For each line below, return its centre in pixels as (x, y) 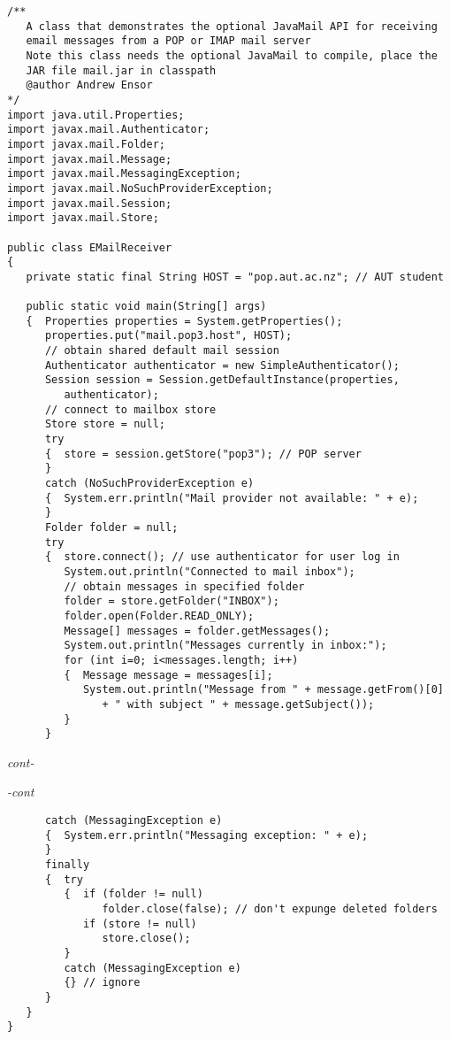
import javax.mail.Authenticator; (109, 130)
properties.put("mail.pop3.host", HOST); (168, 336)
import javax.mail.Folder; (86, 144)
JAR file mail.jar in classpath (121, 70)
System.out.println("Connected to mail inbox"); (210, 571)
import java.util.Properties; (96, 115)
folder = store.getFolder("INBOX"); (172, 601)
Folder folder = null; (111, 527)
